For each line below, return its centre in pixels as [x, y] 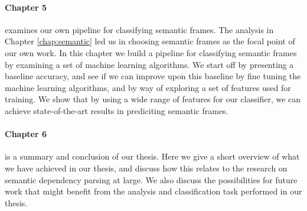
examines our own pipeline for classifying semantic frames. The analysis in [139, 29]
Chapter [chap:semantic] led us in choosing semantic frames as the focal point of [150, 41]
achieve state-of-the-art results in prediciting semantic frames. [117, 110]
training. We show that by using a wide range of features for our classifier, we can [153, 99]
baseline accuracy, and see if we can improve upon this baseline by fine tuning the [153, 76]
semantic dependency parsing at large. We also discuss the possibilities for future [151, 179]
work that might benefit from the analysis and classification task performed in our [153, 191]
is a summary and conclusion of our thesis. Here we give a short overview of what [152, 156]
